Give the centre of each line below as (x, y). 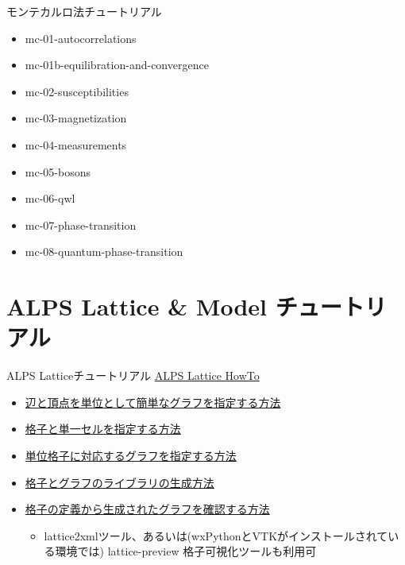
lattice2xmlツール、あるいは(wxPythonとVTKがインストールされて (216, 535)
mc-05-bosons (58, 171)
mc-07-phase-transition (81, 224)
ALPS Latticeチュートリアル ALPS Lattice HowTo (133, 375)
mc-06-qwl (50, 198)
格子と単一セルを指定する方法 (103, 429)
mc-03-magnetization (76, 118)
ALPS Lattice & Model (137, 306)
